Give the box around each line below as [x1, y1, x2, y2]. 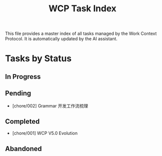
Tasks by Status [5, 53, 72, 64]
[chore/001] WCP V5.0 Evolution [12, 130, 78, 136]
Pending [5, 89, 31, 98]
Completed [5, 117, 40, 126]
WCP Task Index [48, 3, 117, 14]
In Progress [5, 72, 41, 81]
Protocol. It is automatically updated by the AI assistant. [5, 36, 118, 42]
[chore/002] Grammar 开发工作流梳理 [12, 103, 88, 108]
